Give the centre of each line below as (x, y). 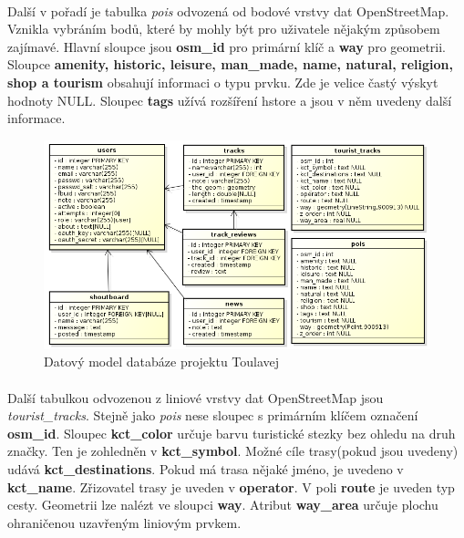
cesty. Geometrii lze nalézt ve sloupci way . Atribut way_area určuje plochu (223, 505)
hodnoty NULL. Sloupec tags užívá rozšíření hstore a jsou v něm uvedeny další (230, 100)
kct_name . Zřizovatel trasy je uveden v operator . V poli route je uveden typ (231, 486)
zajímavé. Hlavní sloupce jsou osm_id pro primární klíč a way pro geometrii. (227, 46)
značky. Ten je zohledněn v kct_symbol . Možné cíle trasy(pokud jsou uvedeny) (233, 451)
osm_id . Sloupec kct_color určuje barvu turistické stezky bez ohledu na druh (232, 433)
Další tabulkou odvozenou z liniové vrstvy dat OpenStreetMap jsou (196, 397)
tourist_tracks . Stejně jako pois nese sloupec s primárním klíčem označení (213, 415)
